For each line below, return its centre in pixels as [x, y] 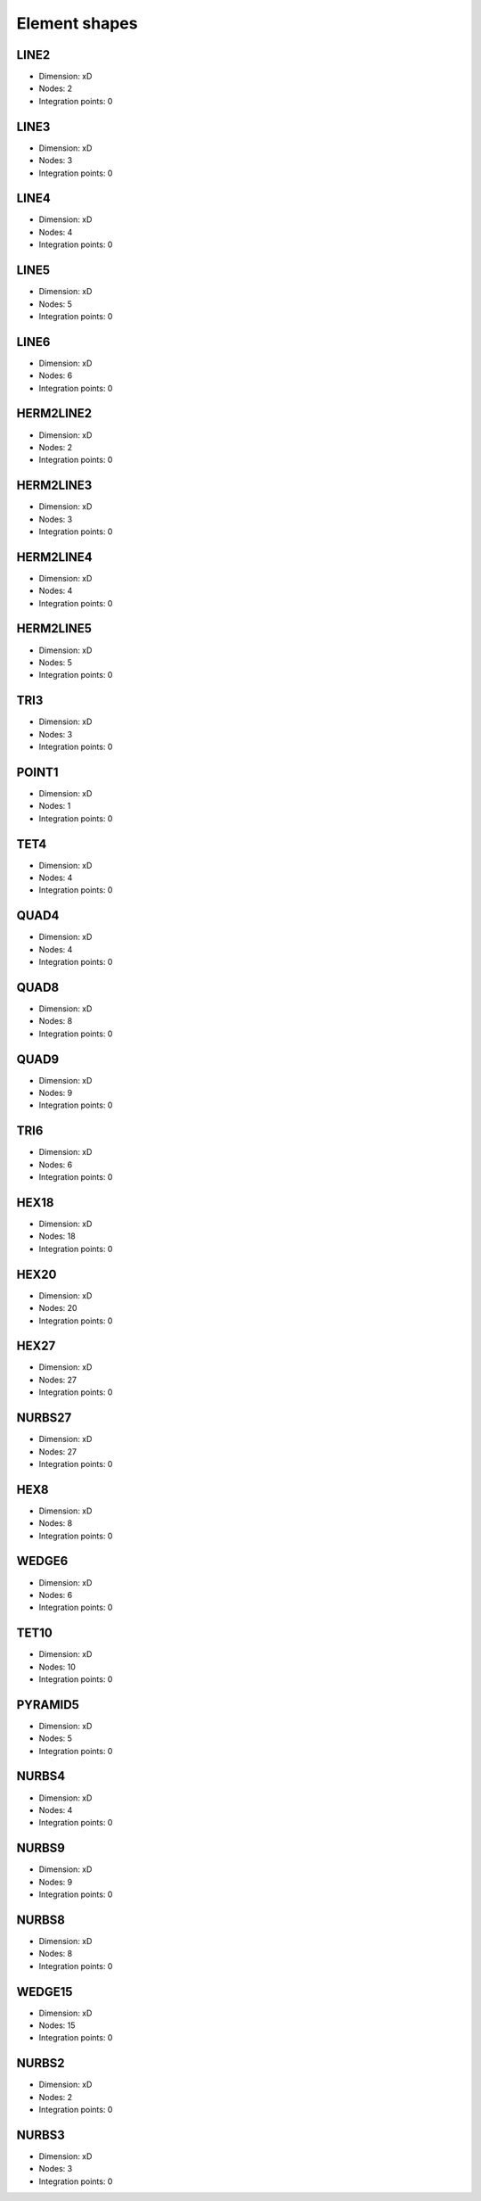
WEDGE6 [42, 1561]
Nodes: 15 [57, 2025]
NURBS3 [41, 2135]
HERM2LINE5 [54, 629]
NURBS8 [41, 1920]
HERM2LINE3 [54, 486]
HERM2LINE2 [54, 413]
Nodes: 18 [57, 1236]
